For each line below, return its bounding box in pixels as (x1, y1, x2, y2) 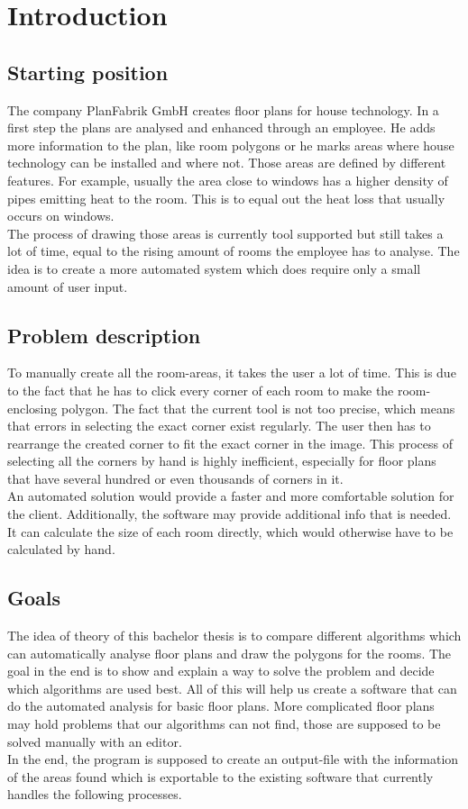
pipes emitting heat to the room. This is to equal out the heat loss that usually (7, 188, 445, 207)
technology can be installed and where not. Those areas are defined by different (7, 153, 446, 172)
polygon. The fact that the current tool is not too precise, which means (60, 398, 455, 417)
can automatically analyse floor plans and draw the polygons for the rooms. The (7, 643, 452, 662)
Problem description (7, 321, 201, 349)
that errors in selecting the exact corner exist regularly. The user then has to (7, 416, 431, 435)
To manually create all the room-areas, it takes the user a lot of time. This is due (7, 363, 456, 382)
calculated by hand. (7, 540, 115, 559)
